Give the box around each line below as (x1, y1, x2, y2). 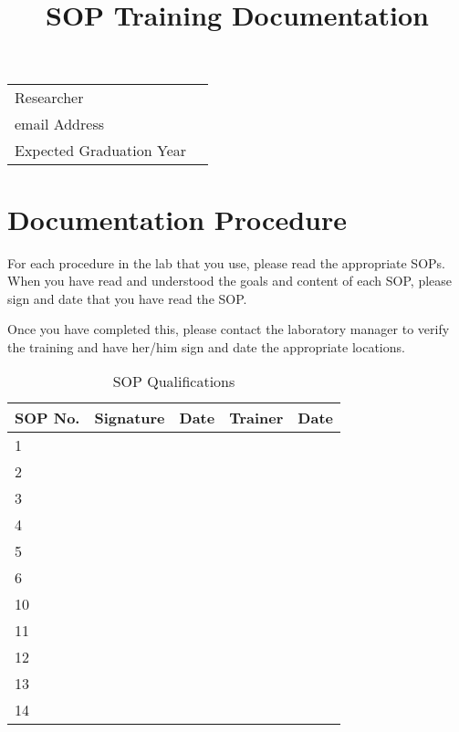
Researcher (15, 87, 84, 109)
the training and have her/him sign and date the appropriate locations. (7, 337, 405, 356)
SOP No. (15, 407, 80, 429)
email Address (15, 113, 104, 135)
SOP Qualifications (112, 371, 235, 392)
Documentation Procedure (7, 200, 347, 237)
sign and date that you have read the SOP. (7, 288, 247, 308)
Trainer (229, 407, 284, 429)
